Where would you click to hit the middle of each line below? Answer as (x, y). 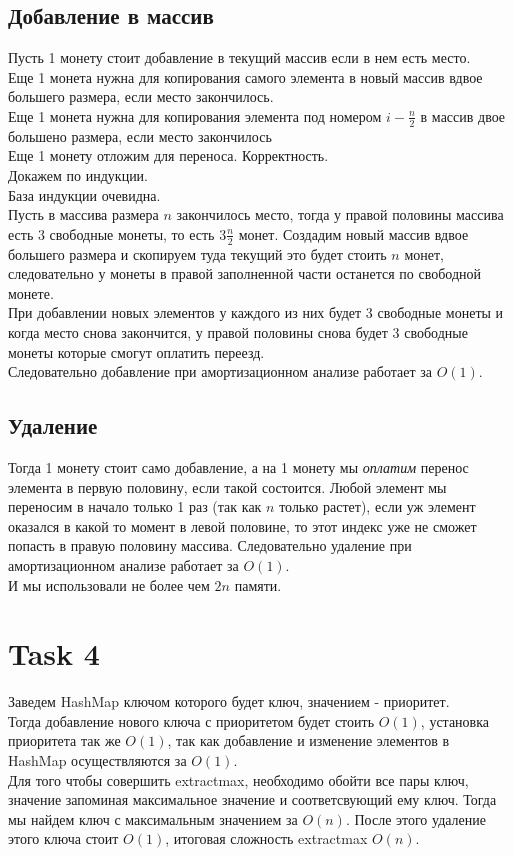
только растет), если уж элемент (377, 506)
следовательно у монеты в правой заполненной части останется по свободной (245, 273)
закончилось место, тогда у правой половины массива (340, 214)
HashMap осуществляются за (97, 760)
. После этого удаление (416, 818)
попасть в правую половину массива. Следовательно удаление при (210, 545)
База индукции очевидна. (84, 194)
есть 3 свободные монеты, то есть (111, 233)
